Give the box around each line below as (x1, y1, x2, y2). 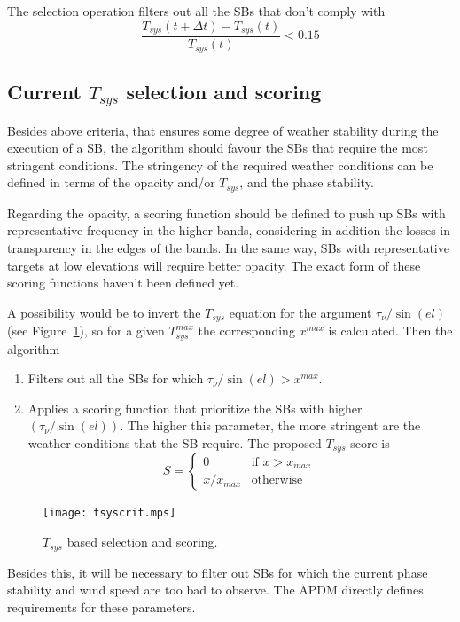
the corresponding (198, 321, 295, 340)
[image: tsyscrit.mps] (43, 507, 176, 520)
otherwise (251, 474, 303, 487)
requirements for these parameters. (7, 597, 196, 616)
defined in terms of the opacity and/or (7, 173, 215, 192)
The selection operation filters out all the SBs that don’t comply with (7, 2, 386, 20)
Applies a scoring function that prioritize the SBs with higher (27, 398, 363, 417)
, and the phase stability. (239, 173, 374, 192)
